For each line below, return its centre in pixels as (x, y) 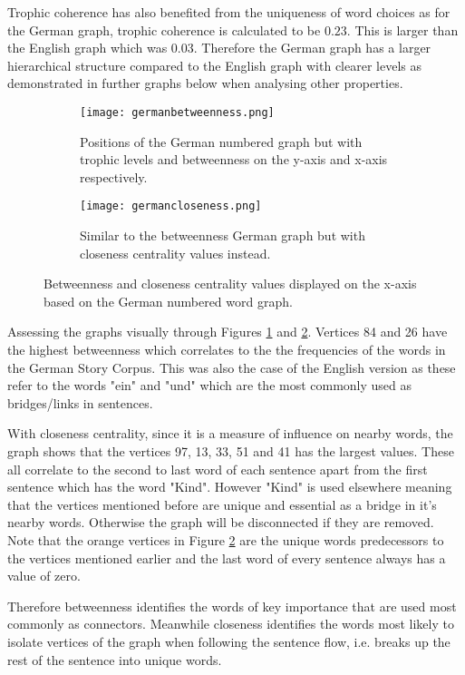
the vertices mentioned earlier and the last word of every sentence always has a (227, 558)
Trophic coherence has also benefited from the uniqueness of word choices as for (229, 12)
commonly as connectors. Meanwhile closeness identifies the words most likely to (231, 624)
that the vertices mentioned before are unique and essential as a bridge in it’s (222, 504)
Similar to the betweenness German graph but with (223, 235)
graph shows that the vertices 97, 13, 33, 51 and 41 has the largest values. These (231, 451)
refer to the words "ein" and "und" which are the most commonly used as (210, 385)
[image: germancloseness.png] (171, 206)
